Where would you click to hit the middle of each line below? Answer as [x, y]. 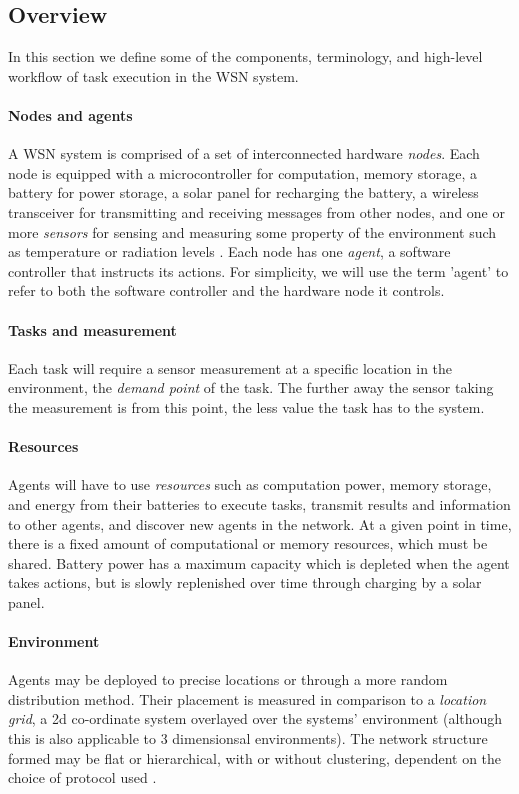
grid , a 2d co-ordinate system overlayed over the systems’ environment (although [255, 718]
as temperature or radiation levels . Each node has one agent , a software [229, 251]
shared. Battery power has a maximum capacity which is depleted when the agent [259, 562]
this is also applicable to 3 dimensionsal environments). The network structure [248, 738]
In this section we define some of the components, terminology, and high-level [245, 56]
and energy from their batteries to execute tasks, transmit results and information [259, 503]
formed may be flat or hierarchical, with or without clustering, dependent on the [255, 757]
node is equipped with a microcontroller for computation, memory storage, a [243, 172]
